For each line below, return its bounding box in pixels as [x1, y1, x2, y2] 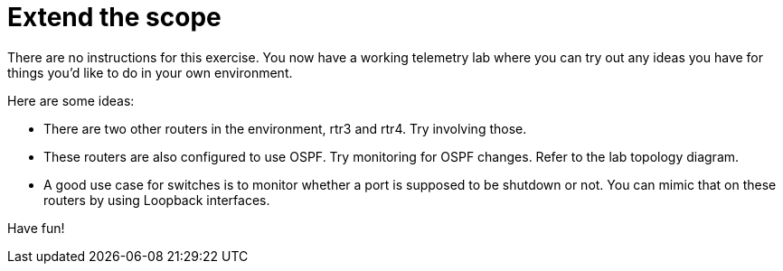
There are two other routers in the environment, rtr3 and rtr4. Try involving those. [43, 120, 527, 136]
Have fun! [7, 220, 65, 236]
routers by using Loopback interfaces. [43, 192, 270, 208]
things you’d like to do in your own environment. [7, 64, 293, 80]
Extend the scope [7, 2, 222, 33]
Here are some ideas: [7, 92, 135, 108]
